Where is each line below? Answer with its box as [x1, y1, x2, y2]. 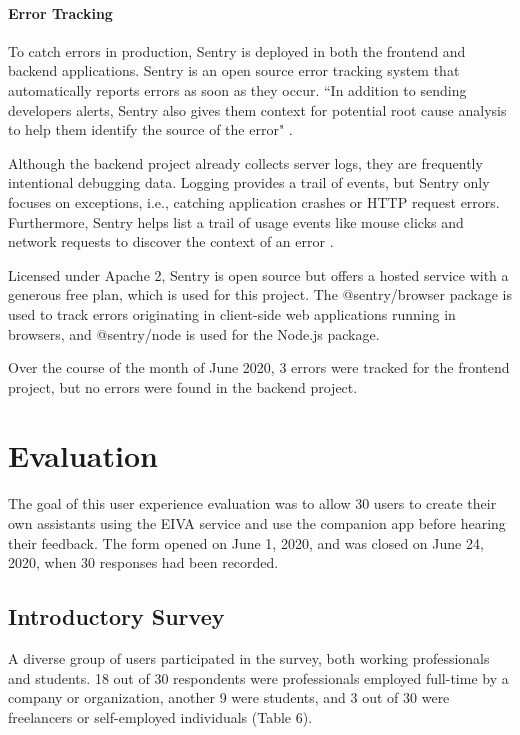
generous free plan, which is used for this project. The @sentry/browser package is [8, 284, 513, 305]
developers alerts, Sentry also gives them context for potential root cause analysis [8, 99, 507, 120]
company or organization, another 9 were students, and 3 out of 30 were [8, 687, 450, 708]
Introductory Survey [8, 601, 225, 632]
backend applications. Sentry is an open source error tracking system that [8, 60, 460, 81]
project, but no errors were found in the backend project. [8, 376, 358, 397]
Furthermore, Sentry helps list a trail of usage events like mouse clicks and [8, 211, 464, 232]
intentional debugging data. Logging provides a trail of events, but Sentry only [8, 172, 490, 193]
